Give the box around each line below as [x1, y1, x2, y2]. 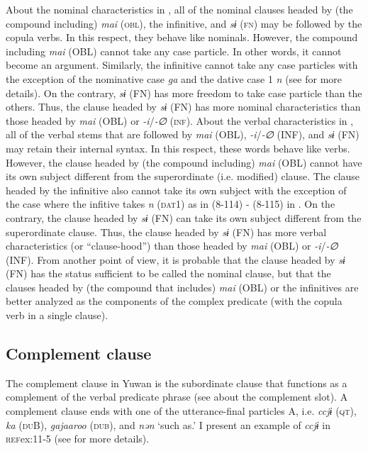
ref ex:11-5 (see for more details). [6, 431, 150, 446]
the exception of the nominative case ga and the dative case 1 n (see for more [6, 71, 342, 86]
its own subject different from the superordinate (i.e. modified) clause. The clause [6, 169, 360, 184]
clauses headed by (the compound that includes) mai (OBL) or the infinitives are [6, 279, 359, 294]
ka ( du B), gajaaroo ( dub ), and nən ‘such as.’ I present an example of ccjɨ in [6, 417, 331, 432]
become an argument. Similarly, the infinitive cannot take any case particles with [6, 57, 358, 72]
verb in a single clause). [6, 308, 108, 323]
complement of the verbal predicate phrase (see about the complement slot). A [6, 389, 348, 404]
